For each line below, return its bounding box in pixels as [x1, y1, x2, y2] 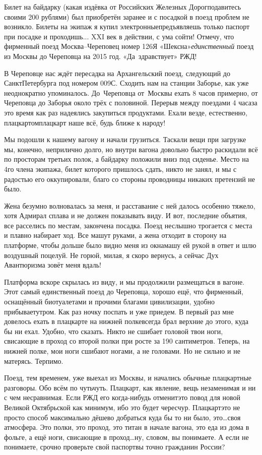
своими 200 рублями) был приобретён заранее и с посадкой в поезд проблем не [4, 11, 249, 22]
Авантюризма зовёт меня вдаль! [4, 259, 101, 270]
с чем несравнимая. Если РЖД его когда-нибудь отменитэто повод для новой [4, 392, 241, 403]
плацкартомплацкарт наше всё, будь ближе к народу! [4, 117, 166, 127]
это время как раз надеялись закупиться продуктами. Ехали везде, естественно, [4, 107, 248, 117]
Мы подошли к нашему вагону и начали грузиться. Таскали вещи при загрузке [4, 134, 246, 145]
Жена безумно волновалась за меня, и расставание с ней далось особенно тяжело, [4, 200, 255, 211]
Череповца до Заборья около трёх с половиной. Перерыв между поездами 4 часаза [4, 97, 257, 108]
